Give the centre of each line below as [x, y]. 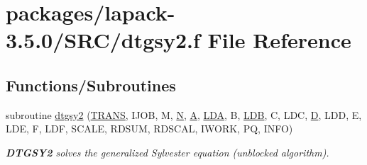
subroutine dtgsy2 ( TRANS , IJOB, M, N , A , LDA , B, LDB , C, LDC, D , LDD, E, [184, 114]
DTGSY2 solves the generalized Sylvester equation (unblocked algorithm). [168, 152]
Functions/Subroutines [91, 85]
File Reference [279, 40]
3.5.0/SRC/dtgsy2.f [103, 40]
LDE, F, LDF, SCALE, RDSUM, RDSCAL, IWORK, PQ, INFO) [149, 129]
